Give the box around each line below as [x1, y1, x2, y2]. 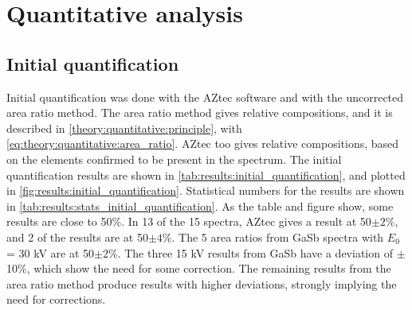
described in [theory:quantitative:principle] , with [6, 119, 242, 136]
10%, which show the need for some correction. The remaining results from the [6, 260, 391, 277]
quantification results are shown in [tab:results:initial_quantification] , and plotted [6, 166, 406, 183]
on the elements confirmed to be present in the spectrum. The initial [6, 150, 342, 167]
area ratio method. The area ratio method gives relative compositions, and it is [6, 104, 393, 121]
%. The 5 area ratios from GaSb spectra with [162, 228, 384, 245]
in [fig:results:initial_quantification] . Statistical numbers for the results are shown [6, 182, 405, 199]
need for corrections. [6, 291, 106, 308]
